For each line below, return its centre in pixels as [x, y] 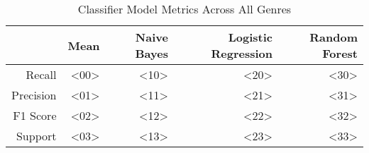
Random [334, 37]
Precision [34, 95]
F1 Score [35, 115]
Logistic [250, 37]
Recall [41, 74]
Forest [340, 53]
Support [36, 136]
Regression [242, 53]
